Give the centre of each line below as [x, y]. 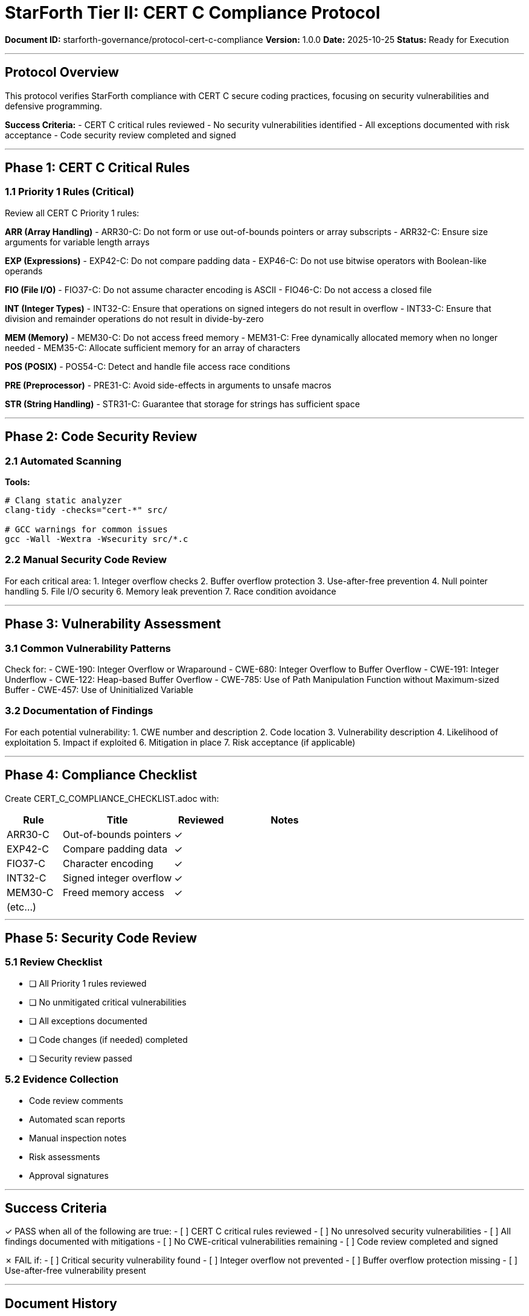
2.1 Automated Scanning [63, 461]
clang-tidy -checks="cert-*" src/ [86, 510]
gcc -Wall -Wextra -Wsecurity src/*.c [97, 539]
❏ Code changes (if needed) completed [108, 1039]
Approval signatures [69, 1175]
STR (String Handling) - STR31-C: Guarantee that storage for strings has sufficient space [182, 404]
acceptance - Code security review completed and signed [120, 135]
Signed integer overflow [117, 878]
